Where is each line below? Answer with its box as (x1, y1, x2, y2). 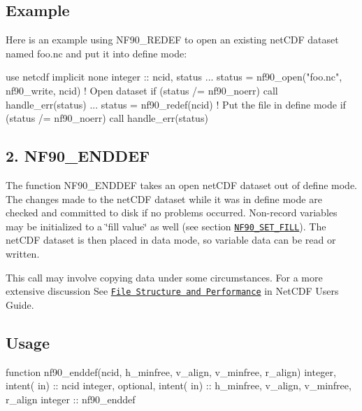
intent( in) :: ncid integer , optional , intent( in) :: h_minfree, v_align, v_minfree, (6, 378, 352, 393)
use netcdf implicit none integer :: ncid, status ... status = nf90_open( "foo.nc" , (6, 69, 342, 84)
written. (6, 246, 40, 260)
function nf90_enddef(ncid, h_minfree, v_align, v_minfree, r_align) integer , (6, 364, 336, 379)
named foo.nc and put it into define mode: (6, 46, 187, 60)
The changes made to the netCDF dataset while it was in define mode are (6, 191, 322, 206)
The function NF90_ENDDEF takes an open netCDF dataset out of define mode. (6, 177, 358, 192)
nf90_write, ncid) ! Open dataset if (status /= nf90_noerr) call (6, 83, 278, 97)
